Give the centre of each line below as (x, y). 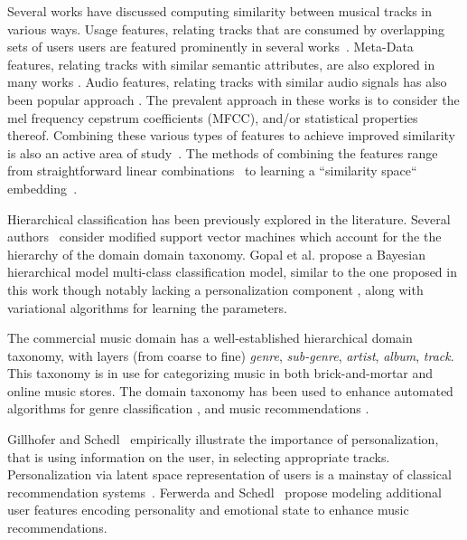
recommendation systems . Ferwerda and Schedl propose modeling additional (224, 492)
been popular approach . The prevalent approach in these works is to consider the (233, 99)
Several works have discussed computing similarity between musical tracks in (220, 11)
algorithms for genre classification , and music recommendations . (188, 408)
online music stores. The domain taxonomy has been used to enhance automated (230, 390)
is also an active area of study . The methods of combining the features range (223, 152)
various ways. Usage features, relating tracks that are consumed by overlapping (226, 28)
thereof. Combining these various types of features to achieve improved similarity (232, 135)
